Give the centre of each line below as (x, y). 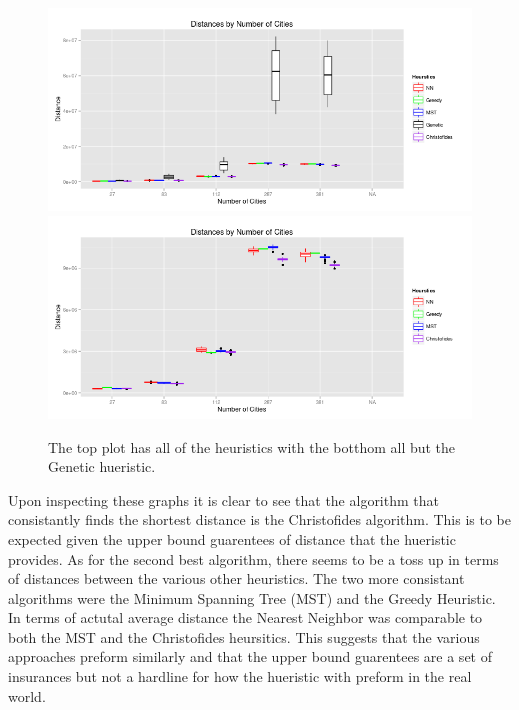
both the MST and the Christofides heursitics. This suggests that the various (244, 636)
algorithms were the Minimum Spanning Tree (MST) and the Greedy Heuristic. (252, 597)
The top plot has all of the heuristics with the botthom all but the (252, 446)
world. (27, 695)
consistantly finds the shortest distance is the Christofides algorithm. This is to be (260, 519)
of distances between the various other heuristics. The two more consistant (236, 578)
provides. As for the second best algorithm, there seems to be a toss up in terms (253, 558)
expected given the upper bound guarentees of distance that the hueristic (232, 538)
